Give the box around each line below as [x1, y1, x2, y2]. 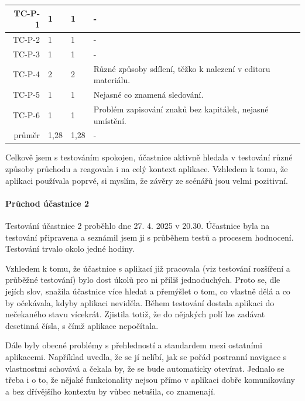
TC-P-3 [12, 47, 40, 60]
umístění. [93, 114, 126, 126]
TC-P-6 [12, 108, 40, 121]
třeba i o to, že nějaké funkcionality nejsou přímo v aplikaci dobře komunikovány [5, 373, 295, 386]
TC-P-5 [12, 88, 40, 101]
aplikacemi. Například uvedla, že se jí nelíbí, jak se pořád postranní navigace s [5, 350, 287, 362]
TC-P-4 [12, 68, 40, 80]
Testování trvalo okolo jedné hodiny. [5, 242, 135, 255]
